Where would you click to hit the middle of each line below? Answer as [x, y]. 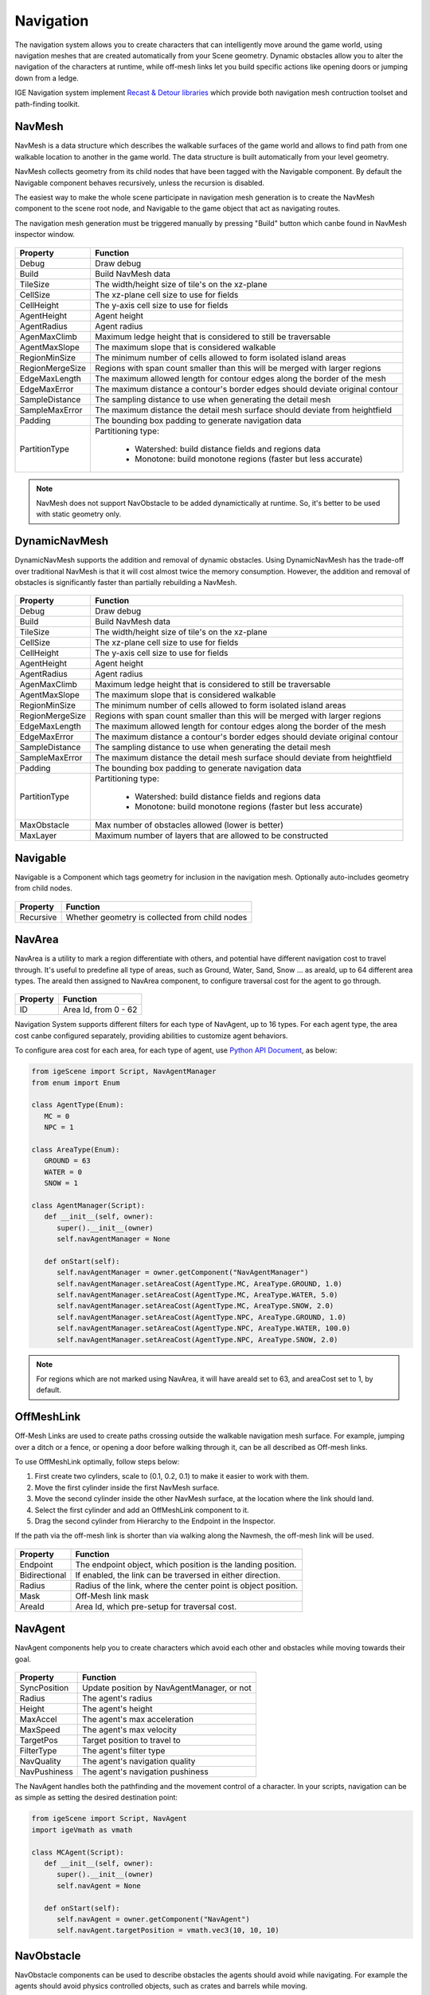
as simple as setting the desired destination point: [96, 1797]
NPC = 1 [59, 1128]
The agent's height [117, 1709]
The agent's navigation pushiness [145, 1772]
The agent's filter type [124, 1750]
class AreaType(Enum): [76, 1150]
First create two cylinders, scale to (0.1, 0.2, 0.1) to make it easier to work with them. [172, 1476]
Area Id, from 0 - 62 [100, 1009]
